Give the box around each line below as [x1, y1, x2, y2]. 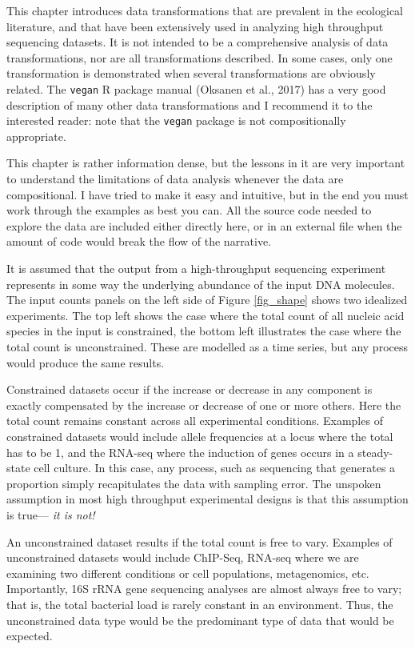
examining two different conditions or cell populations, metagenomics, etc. [6, 564, 369, 581]
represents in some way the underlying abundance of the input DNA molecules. [6, 275, 395, 292]
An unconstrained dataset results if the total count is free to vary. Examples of [6, 533, 393, 550]
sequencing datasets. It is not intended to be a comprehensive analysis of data [6, 34, 389, 50]
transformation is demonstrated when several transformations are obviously [6, 65, 376, 82]
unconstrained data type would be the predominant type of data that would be [6, 611, 394, 628]
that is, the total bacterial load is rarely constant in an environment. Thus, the [6, 595, 393, 612]
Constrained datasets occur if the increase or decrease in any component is [6, 381, 373, 398]
